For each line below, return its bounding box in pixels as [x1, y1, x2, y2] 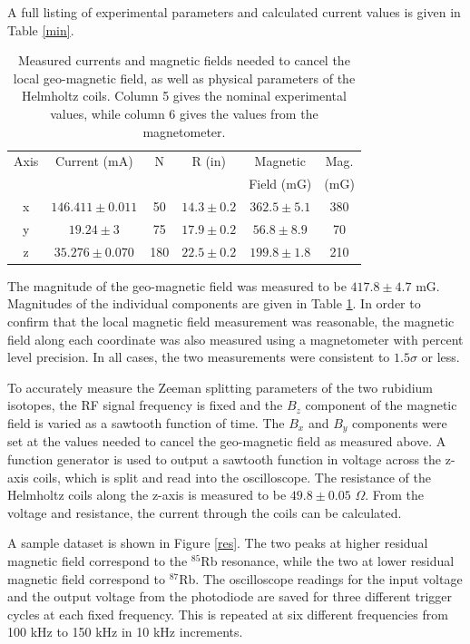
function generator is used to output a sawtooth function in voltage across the [7, 450, 442, 469]
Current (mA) [54, 151, 133, 171]
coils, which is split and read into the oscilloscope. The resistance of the [33, 467, 431, 486]
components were [352, 414, 447, 433]
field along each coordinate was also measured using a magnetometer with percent [7, 329, 464, 348]
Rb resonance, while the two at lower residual [201, 551, 455, 571]
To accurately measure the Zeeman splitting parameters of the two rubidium [7, 377, 434, 396]
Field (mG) [249, 174, 312, 193]
